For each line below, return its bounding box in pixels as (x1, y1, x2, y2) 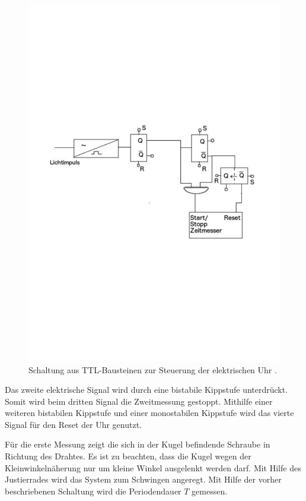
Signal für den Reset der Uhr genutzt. (5, 418, 142, 430)
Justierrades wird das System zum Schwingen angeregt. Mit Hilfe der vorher (5, 473, 282, 486)
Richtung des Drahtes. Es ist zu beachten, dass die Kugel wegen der (5, 450, 251, 462)
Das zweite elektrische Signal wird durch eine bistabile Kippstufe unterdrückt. (5, 383, 288, 396)
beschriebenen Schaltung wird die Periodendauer (5, 484, 181, 497)
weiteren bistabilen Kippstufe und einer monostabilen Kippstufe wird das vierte (5, 407, 294, 419)
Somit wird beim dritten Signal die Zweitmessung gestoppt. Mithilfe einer (5, 395, 273, 407)
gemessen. (192, 484, 228, 497)
